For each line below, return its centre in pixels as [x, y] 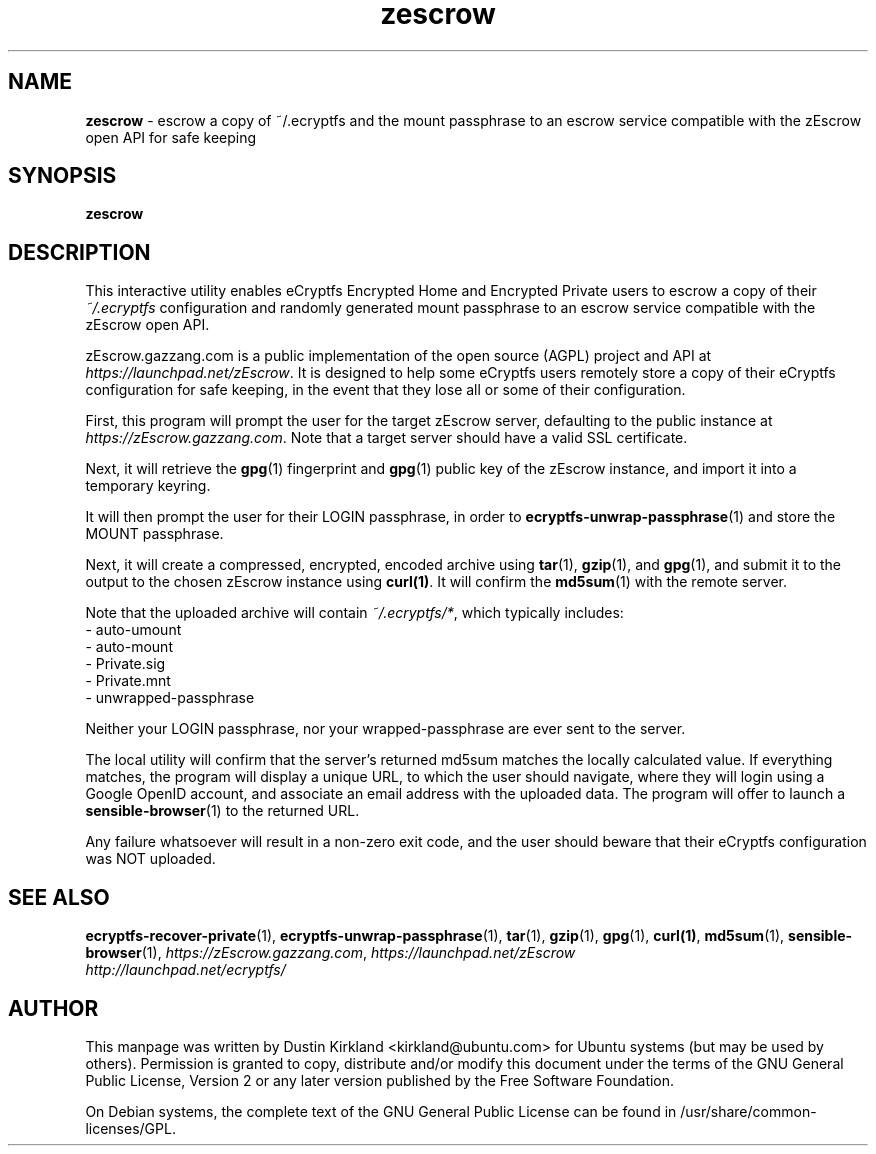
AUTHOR [53, 1008]
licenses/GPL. [130, 1128]
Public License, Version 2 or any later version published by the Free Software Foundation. [380, 1080]
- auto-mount [129, 647]
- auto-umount [133, 630]
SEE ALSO [59, 897]
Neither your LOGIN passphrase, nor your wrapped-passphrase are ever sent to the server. [385, 729]
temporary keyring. [148, 486]
